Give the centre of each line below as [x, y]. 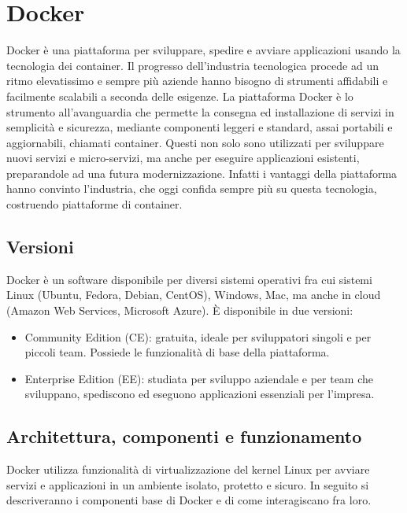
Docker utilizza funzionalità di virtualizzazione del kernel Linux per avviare [188, 469]
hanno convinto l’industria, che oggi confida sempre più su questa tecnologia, [192, 188]
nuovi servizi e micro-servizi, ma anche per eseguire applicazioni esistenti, [183, 158]
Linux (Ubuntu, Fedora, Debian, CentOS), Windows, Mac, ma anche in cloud [194, 295]
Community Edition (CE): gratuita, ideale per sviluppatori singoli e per [198, 336]
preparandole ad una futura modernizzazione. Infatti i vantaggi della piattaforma [202, 173]
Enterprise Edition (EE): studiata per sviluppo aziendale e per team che [199, 378]
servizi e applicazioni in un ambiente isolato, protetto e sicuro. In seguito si [188, 484]
